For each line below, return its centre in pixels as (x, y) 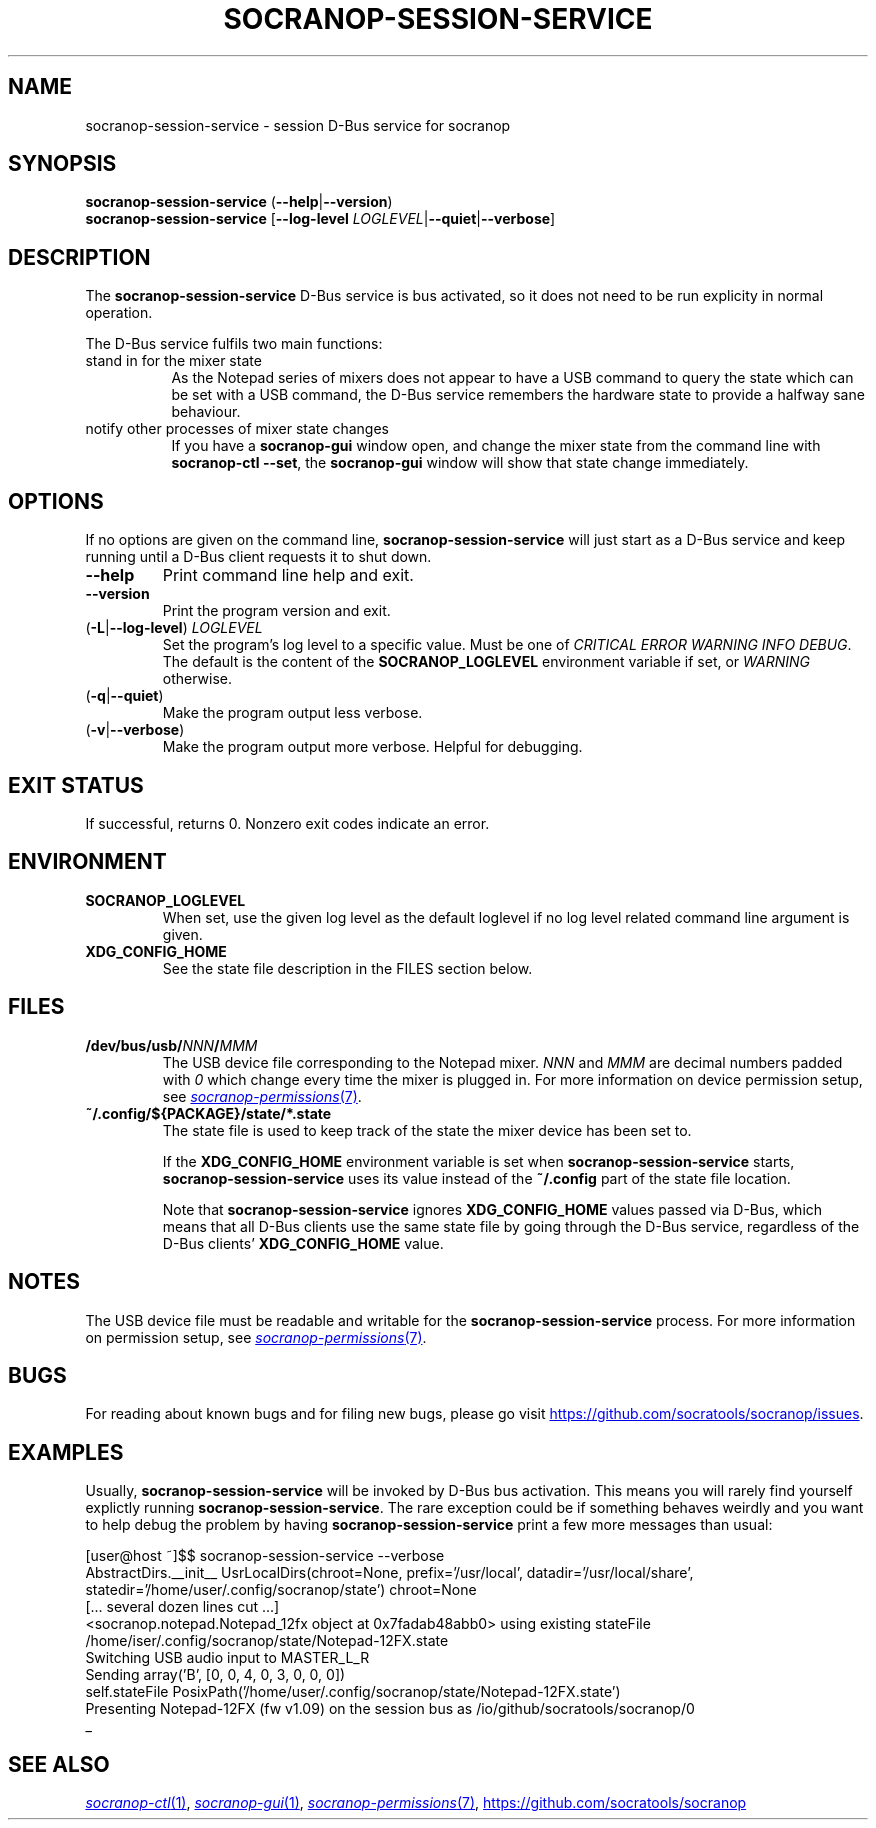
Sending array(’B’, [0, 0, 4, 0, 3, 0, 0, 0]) (215, 1675)
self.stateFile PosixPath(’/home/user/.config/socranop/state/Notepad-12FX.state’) (353, 1692)
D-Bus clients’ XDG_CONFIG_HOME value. (303, 1243)
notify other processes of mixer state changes (237, 429)
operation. (119, 313)
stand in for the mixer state (173, 361)
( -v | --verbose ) (135, 730)
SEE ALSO (59, 1764)
